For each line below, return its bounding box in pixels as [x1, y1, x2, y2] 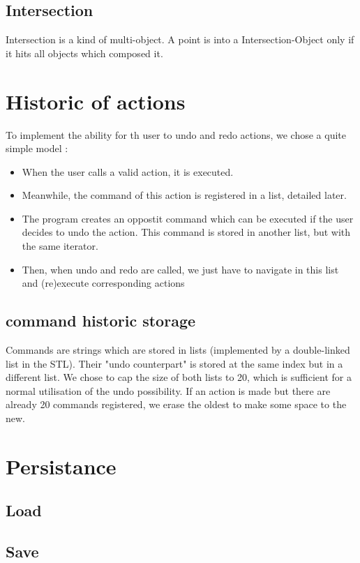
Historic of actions [6, 87, 186, 115]
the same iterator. [22, 239, 98, 253]
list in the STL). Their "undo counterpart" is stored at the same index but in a [6, 356, 343, 370]
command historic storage [6, 310, 196, 331]
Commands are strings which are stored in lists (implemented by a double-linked [6, 343, 350, 357]
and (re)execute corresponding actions [22, 276, 185, 290]
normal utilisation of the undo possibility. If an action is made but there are [6, 383, 331, 398]
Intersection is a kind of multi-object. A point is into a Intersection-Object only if [6, 32, 354, 47]
